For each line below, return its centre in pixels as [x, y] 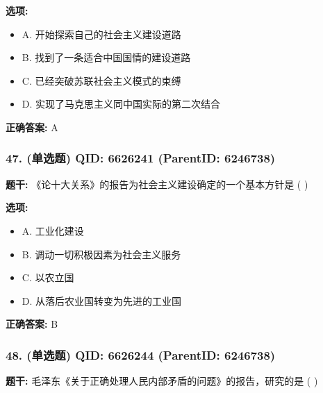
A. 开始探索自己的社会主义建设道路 [101, 34]
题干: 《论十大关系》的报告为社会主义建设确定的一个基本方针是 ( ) [157, 184]
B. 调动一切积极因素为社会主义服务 [101, 254]
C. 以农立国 [48, 277]
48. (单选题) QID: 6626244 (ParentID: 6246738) [141, 354]
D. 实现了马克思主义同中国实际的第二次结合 [121, 104]
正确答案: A [32, 127]
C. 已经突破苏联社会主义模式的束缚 [101, 80]
